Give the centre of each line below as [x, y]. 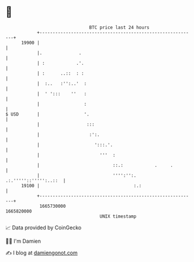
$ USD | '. [48, 114]
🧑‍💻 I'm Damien [23, 241]
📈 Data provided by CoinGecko [44, 228]
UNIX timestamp [118, 216]
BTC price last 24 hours [119, 27]
